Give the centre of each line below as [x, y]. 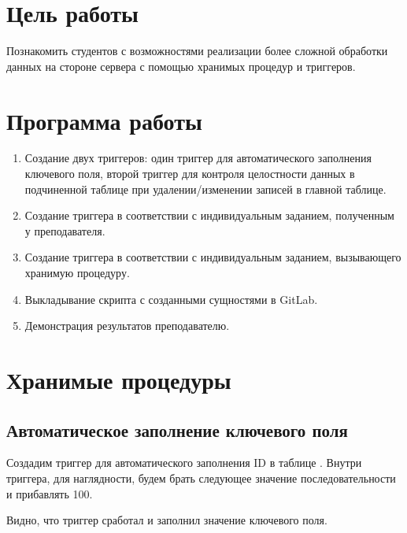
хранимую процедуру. [77, 272]
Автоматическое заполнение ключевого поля [177, 429]
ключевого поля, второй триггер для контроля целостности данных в [190, 174]
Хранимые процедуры [119, 379]
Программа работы [104, 120]
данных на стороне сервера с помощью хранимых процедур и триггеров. [181, 66]
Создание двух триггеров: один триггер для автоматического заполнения [198, 158]
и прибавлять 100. [50, 493]
